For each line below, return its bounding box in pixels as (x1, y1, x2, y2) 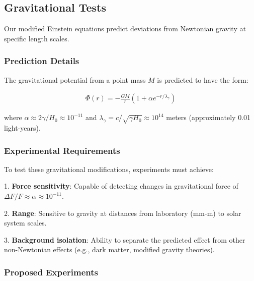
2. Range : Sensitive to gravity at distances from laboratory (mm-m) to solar (4, 207, 241, 218)
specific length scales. (4, 33, 69, 43)
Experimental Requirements (4, 144, 120, 156)
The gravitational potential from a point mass (4, 74, 146, 85)
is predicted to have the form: (157, 74, 248, 85)
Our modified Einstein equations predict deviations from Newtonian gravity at (4, 23, 246, 34)
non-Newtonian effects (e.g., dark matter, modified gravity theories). (4, 244, 215, 255)
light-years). (4, 123, 41, 133)
